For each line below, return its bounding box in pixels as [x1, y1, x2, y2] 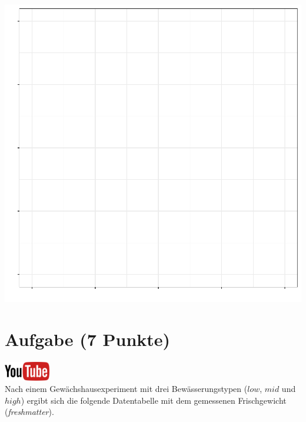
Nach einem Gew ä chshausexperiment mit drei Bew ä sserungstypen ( [5, 383, 248, 395]
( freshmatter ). [5, 405, 54, 418]
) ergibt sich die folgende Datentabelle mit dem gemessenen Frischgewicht [21, 394, 287, 406]
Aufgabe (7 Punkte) [5, 327, 171, 351]
